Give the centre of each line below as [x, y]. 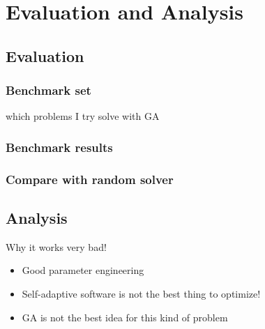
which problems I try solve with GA [83, 116]
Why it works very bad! [56, 246]
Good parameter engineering [83, 270]
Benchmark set [48, 90]
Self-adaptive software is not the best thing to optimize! [141, 294]
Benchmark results [59, 147]
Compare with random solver [90, 179]
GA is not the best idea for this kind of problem [125, 317]
